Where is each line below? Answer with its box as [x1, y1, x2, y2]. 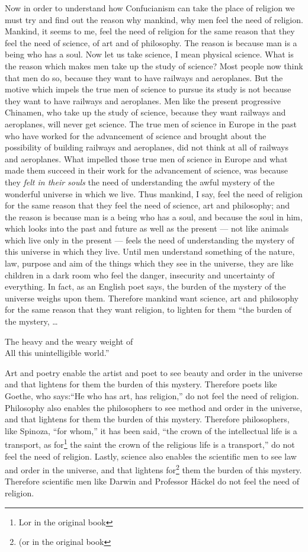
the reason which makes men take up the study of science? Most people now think [5, 59, 303, 72]
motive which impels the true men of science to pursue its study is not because [5, 83, 291, 95]
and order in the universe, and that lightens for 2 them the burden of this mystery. [5, 462, 302, 476]
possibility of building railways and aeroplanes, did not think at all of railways [5, 141, 288, 153]
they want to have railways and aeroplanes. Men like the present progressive [5, 94, 281, 107]
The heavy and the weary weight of [5, 335, 133, 347]
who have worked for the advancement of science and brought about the [5, 129, 267, 142]
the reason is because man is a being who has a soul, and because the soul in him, [5, 210, 303, 223]
